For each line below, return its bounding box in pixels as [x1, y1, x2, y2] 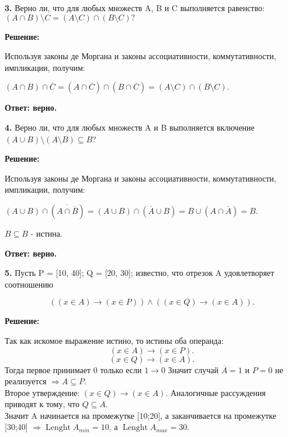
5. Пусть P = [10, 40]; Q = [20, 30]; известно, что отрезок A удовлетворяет [5, 267, 275, 279]
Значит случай [168, 363, 219, 375]
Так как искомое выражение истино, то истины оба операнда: [5, 334, 224, 346]
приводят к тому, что [5, 398, 79, 410]
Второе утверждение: [5, 386, 80, 398]
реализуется [5, 375, 47, 387]
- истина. [30, 227, 63, 239]
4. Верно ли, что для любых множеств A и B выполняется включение [5, 121, 255, 133]
